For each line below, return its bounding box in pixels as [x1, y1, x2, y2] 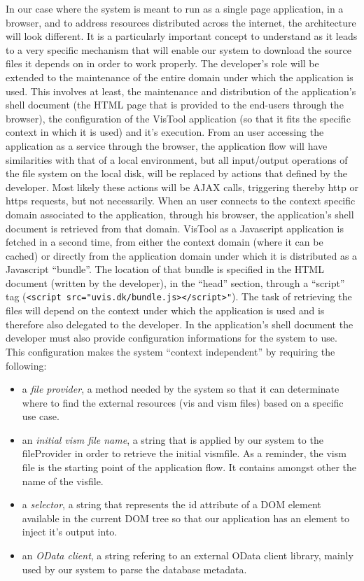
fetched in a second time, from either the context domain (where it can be [6, 234, 323, 249]
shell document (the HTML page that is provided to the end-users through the [6, 97, 344, 112]
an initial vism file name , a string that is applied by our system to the [22, 432, 323, 447]
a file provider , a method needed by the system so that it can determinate [22, 381, 339, 396]
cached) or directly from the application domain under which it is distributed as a [6, 248, 358, 262]
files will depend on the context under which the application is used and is [6, 303, 325, 318]
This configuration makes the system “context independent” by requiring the [6, 344, 335, 358]
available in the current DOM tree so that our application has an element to [22, 510, 349, 525]
